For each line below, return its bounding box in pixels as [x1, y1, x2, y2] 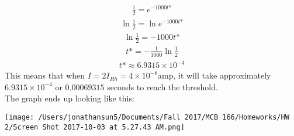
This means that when [5, 69, 85, 81]
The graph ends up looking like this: [5, 92, 134, 104]
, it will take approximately [173, 69, 271, 81]
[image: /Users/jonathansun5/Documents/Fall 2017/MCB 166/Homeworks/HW [5, 113, 289, 121]
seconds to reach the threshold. [107, 80, 218, 93]
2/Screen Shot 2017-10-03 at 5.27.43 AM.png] [5, 123, 185, 131]
